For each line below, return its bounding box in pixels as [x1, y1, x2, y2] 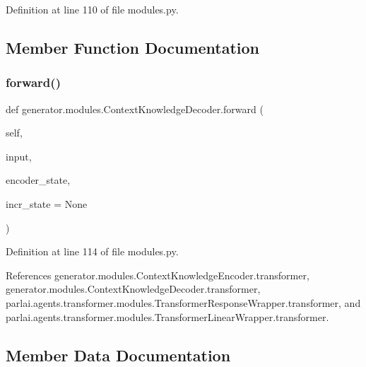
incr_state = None [6, 196, 88, 211]
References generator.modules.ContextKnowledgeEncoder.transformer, [6, 267, 309, 282]
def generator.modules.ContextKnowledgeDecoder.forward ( [6, 101, 264, 116]
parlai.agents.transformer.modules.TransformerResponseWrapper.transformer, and [6, 295, 361, 310]
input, [6, 148, 32, 163]
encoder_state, [6, 173, 71, 187]
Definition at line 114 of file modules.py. [6, 244, 179, 259]
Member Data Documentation [6, 344, 231, 366]
